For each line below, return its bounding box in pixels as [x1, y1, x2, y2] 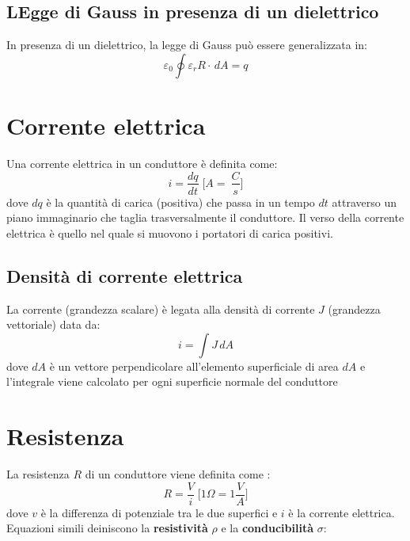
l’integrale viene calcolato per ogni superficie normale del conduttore [6, 373, 338, 390]
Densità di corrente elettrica [6, 263, 243, 288]
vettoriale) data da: [6, 316, 101, 333]
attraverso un [332, 193, 397, 210]
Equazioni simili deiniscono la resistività [6, 520, 208, 536]
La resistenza [6, 466, 70, 482]
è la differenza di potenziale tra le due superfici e [40, 504, 278, 520]
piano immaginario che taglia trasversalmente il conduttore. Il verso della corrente [6, 209, 404, 226]
